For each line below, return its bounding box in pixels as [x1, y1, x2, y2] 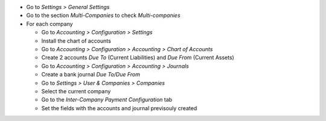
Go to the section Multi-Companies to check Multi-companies [26, 12, 181, 19]
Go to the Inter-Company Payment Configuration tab [41, 96, 173, 104]
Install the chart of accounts [41, 37, 111, 45]
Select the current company [41, 87, 111, 95]
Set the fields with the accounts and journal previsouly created [41, 104, 197, 111]
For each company [26, 20, 73, 27]
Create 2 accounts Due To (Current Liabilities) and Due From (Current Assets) [41, 54, 235, 61]
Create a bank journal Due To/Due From [41, 71, 140, 78]
